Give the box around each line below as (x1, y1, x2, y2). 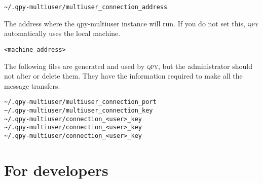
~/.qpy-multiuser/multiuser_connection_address (4, 4, 168, 11)
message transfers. (4, 80, 60, 91)
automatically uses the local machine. (4, 28, 121, 39)
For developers (4, 159, 108, 180)
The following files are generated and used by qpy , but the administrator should (4, 60, 253, 71)
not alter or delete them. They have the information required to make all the (4, 70, 243, 81)
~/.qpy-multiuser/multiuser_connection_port (4, 98, 157, 106)
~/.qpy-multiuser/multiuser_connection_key (4, 106, 153, 114)
